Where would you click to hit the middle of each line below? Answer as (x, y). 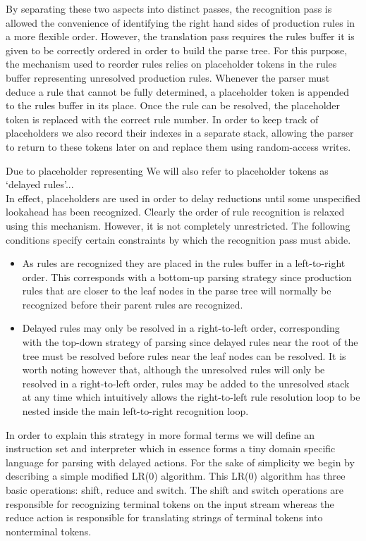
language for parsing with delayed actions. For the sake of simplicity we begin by (180, 462)
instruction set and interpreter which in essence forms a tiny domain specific (171, 448)
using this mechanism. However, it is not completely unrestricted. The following (178, 225)
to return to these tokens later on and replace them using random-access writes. (178, 146)
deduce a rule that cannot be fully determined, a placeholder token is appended (178, 91)
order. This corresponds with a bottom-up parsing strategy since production (187, 276)
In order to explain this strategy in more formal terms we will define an (160, 434)
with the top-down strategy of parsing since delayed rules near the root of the (190, 342)
